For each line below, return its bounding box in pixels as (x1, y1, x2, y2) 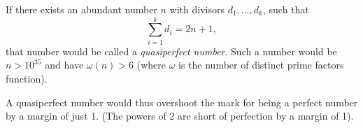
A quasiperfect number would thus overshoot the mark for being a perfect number (6, 94, 358, 109)
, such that (262, 2, 309, 16)
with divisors (169, 2, 225, 16)
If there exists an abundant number (6, 2, 157, 16)
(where (136, 57, 166, 72)
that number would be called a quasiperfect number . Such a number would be (6, 43, 337, 58)
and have (45, 57, 84, 72)
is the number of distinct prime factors (178, 57, 344, 72)
